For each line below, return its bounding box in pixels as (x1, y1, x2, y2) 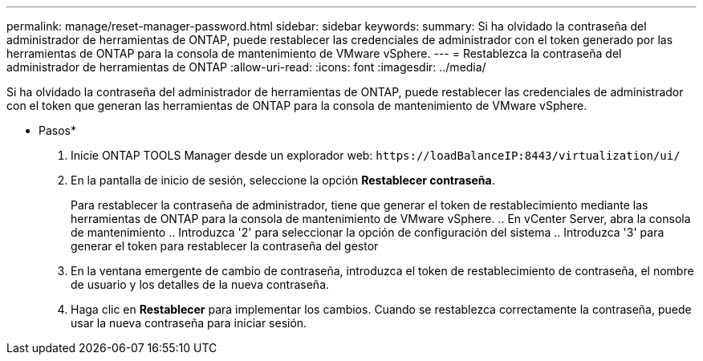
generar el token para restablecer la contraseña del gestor (71, 239, 379, 253)
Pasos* (39, 124, 76, 137)
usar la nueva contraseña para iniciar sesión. (71, 316, 307, 330)
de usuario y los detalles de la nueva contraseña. (71, 278, 330, 291)
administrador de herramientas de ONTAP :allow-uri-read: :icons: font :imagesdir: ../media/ (6, 60, 486, 74)
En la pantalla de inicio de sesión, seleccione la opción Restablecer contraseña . (71, 173, 495, 187)
